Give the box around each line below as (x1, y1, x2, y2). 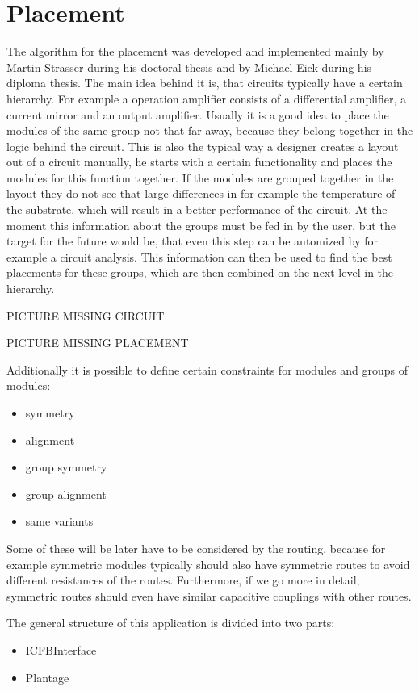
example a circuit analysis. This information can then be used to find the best (6, 248, 392, 265)
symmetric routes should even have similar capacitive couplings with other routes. (6, 587, 412, 604)
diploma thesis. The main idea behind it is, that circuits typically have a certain (6, 74, 403, 91)
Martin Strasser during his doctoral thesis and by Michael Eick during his (6, 58, 372, 75)
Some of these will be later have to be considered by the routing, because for (6, 539, 386, 556)
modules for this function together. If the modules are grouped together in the (6, 169, 394, 186)
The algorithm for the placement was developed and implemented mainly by (6, 43, 384, 60)
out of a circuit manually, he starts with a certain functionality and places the (6, 153, 392, 170)
